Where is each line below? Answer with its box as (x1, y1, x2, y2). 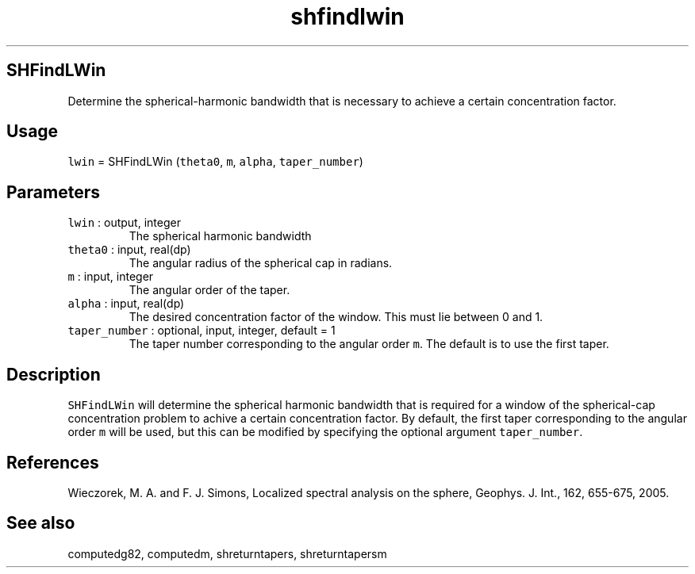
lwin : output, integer (67, 216, 181, 230)
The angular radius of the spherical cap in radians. (129, 256, 393, 270)
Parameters (6, 182, 100, 202)
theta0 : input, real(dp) (67, 243, 191, 257)
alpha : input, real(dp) (67, 297, 185, 311)
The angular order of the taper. (129, 283, 290, 297)
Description (6, 364, 101, 385)
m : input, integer (67, 270, 154, 284)
